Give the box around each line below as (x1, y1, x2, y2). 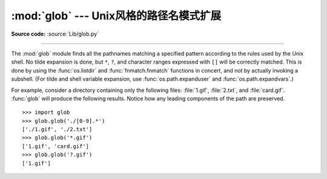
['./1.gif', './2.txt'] (22, 126, 93, 133)
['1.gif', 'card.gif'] (22, 143, 90, 149)
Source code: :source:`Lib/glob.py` (11, 30, 99, 37)
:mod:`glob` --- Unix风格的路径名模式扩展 (11, 9, 221, 22)
